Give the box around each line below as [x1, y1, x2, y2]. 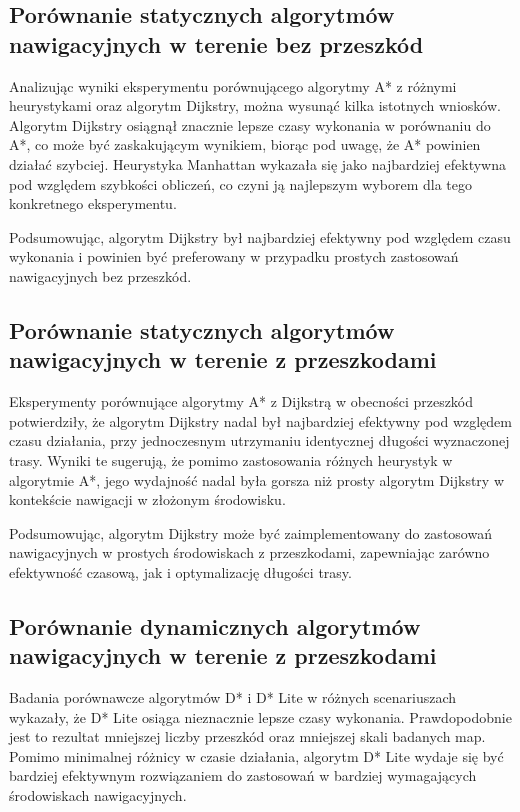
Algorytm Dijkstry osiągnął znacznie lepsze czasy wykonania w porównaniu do [9, 114, 491, 135]
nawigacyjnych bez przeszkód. [9, 265, 192, 286]
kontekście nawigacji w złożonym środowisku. [9, 489, 286, 510]
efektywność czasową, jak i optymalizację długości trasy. [9, 561, 352, 582]
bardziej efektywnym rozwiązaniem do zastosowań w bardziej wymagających [9, 765, 477, 786]
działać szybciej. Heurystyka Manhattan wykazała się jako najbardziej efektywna [9, 153, 507, 174]
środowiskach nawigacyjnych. [9, 785, 187, 806]
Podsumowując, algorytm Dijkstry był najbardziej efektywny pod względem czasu [9, 226, 511, 247]
